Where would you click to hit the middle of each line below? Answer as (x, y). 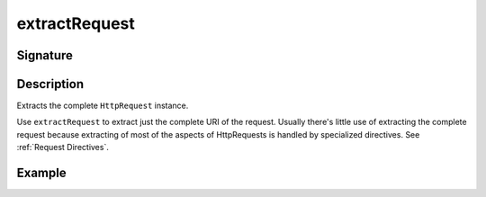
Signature (45, 55)
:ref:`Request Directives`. (63, 148)
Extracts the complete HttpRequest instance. (103, 106)
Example (41, 173)
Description (50, 84)
